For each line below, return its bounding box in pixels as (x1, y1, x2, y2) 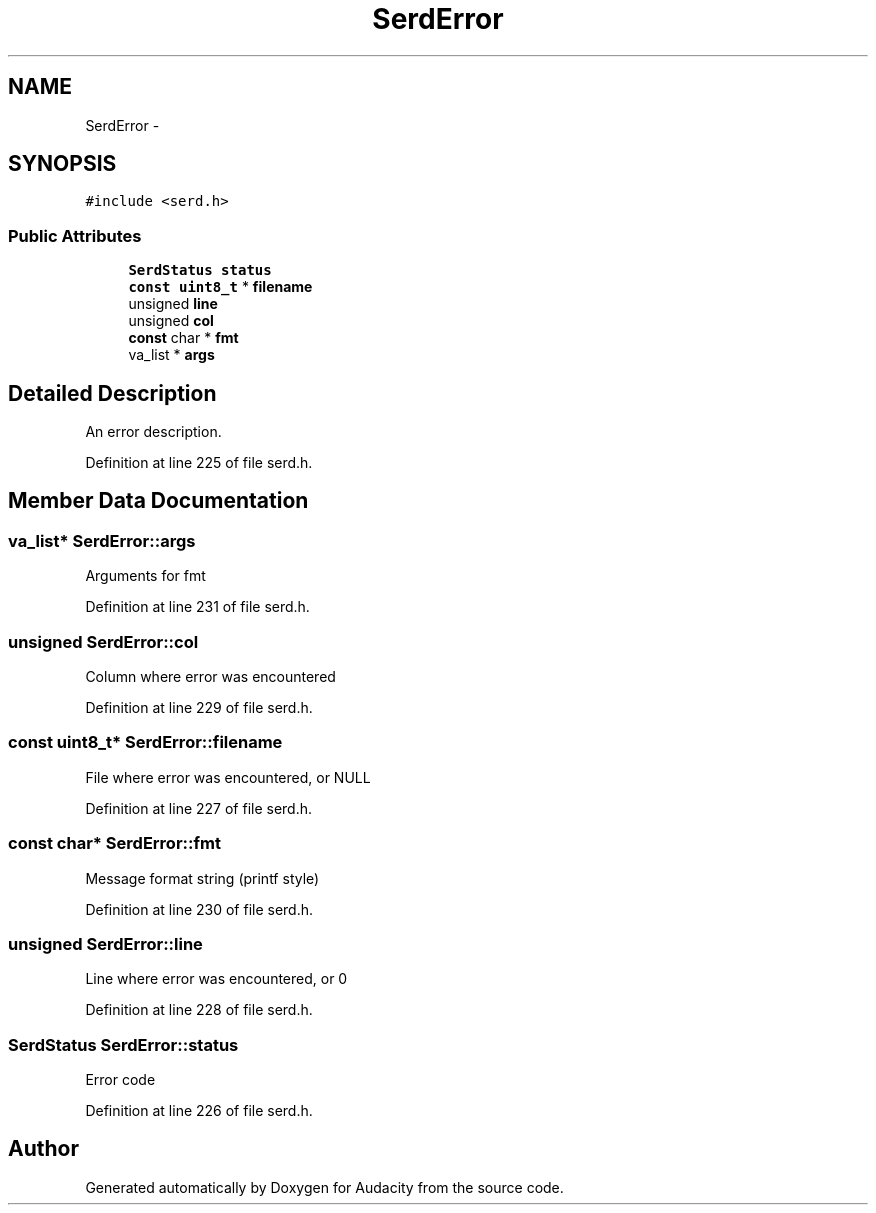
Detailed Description (8, 380, 217, 406)
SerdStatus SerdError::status (8, 1034, 239, 1055)
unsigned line (128, 295, 218, 313)
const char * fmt (128, 329, 239, 347)
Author (8, 1136, 79, 1162)
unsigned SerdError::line (8, 933, 203, 954)
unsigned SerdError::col (8, 631, 199, 652)
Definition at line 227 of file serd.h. (85, 799, 313, 817)
